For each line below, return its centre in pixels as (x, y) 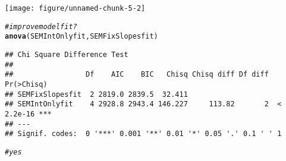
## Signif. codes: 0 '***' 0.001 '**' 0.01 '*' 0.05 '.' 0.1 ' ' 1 (143, 134)
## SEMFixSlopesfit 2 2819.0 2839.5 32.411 (96, 94)
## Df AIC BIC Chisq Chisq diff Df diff (137, 75)
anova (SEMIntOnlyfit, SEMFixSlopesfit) (81, 37)
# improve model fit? (41, 26)
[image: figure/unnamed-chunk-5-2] (75, 8)
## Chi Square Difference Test (67, 54)
